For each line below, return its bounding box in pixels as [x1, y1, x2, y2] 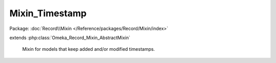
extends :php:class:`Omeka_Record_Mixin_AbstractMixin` [9, 35, 130, 41]
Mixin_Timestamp [9, 8, 87, 19]
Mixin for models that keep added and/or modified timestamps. [22, 46, 155, 52]
